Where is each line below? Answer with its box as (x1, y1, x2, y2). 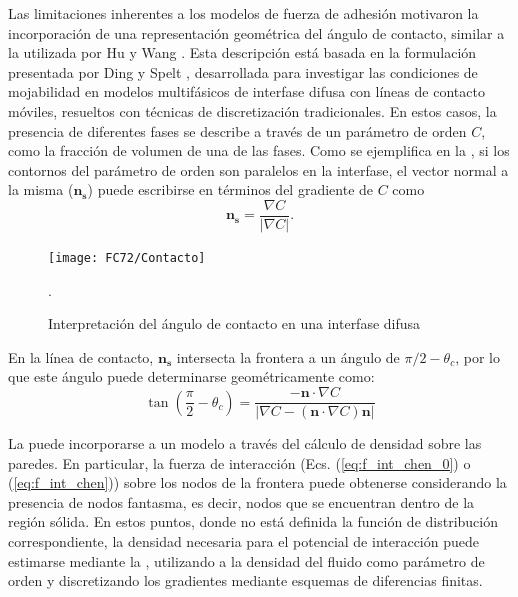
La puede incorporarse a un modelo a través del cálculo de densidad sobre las (8, 433, 482, 454)
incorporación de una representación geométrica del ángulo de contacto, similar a (8, 22, 505, 43)
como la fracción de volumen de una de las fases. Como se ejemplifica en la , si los (8, 140, 510, 161)
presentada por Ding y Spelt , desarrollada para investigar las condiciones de (8, 61, 478, 82)
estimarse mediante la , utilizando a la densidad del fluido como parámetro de (8, 550, 485, 571)
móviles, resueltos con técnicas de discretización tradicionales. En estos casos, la (8, 100, 497, 121)
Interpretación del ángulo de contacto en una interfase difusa (48, 313, 421, 334)
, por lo (455, 346, 500, 367)
